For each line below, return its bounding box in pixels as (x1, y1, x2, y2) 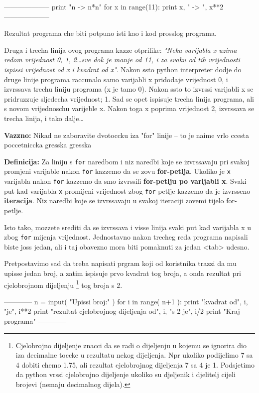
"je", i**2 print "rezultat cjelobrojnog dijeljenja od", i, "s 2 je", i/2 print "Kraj (4, 306, 240, 316)
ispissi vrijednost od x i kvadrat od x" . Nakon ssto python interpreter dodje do (4, 64, 242, 74)
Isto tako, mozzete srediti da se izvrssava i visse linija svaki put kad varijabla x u (4, 222, 252, 232)
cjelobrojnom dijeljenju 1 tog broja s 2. (4, 278, 123, 290)
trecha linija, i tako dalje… (4, 113, 84, 123)
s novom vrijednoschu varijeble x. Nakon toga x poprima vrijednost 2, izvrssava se (4, 103, 255, 114)
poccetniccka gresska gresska (4, 139, 92, 150)
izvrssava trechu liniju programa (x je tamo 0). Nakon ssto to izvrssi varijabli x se (4, 84, 254, 94)
